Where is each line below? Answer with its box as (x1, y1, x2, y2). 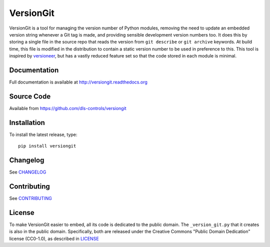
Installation (9, 118, 45, 127)
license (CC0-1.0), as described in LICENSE (9, 235, 99, 241)
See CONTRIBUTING (9, 195, 52, 201)
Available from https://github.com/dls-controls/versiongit (9, 105, 127, 111)
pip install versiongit (18, 143, 76, 149)
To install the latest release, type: (9, 131, 77, 137)
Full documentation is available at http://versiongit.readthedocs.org (9, 79, 147, 85)
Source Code (9, 92, 51, 100)
